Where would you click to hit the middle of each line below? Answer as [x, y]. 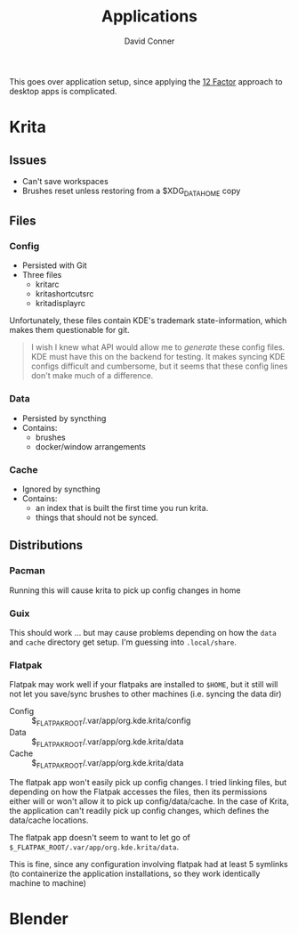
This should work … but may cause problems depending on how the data [143, 633]
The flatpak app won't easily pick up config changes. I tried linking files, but [148, 782]
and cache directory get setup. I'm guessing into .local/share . [123, 642]
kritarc [47, 284]
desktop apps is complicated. [63, 91]
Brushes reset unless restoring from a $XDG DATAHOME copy [131, 191]
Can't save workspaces [65, 181]
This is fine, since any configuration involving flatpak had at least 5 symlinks [149, 864]
